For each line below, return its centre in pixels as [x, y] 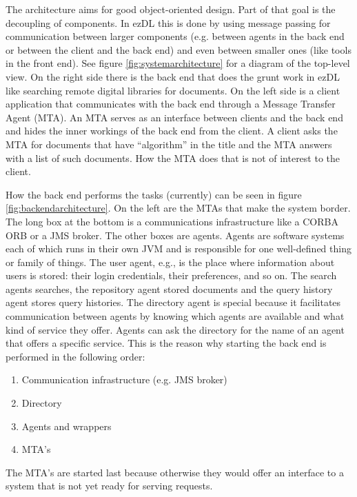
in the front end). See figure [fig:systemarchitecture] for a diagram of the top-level [178, 63]
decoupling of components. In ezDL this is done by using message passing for [168, 22]
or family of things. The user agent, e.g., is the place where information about [170, 262]
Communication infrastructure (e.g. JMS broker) [124, 379]
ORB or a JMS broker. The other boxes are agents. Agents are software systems [175, 235]
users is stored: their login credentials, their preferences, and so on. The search [171, 275]
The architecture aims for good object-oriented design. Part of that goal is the [171, 9]
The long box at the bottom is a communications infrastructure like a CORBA [172, 221]
